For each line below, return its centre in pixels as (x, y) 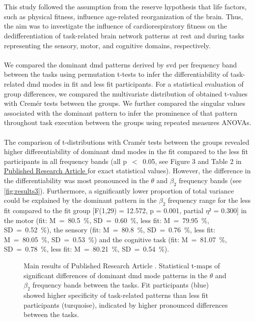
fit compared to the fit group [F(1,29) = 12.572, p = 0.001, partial (104, 210)
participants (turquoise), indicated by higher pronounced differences (126, 305)
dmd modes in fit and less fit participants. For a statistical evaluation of (135, 83)
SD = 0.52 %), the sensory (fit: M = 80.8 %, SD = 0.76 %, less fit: (110, 230)
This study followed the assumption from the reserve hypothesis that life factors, (125, 7)
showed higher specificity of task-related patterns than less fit (116, 295)
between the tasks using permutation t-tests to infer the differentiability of (116, 74)
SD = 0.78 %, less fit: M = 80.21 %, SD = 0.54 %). (87, 249)
